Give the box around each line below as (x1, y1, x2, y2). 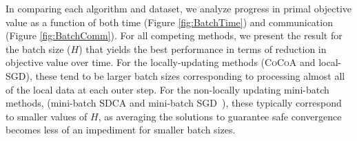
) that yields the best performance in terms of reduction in (79, 41, 327, 56)
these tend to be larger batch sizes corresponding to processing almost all (35, 68, 345, 83)
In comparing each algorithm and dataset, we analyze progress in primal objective (6, 1, 352, 15)
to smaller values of (6, 109, 88, 123)
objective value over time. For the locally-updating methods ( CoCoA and (6, 55, 316, 69)
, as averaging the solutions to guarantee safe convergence (98, 109, 342, 123)
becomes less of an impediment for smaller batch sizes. (6, 122, 236, 137)
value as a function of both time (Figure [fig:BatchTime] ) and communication (6, 14, 333, 29)
